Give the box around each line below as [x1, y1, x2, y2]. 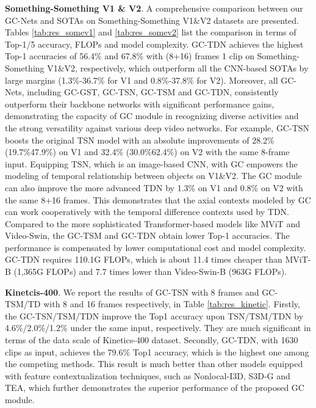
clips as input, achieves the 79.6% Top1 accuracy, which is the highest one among [5, 345, 309, 358]
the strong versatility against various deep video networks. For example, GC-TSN [5, 121, 310, 134]
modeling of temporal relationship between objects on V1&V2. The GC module [5, 169, 302, 182]
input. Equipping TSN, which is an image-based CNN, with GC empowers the [5, 157, 298, 170]
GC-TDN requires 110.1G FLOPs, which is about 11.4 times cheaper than [5, 253, 282, 266]
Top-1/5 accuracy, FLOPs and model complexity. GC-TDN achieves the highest [5, 37, 304, 50]
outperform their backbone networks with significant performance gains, [5, 97, 275, 110]
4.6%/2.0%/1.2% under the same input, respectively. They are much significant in [5, 321, 311, 334]
